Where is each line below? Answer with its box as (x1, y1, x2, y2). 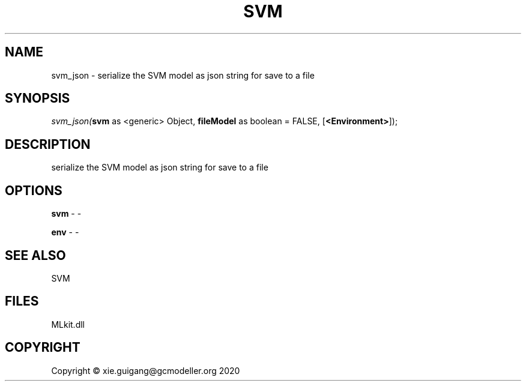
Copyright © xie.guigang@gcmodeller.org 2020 (51, 365, 240, 376)
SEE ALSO (5, 247, 66, 263)
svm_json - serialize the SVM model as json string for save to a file (51, 70, 315, 80)
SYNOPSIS (5, 91, 70, 106)
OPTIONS (5, 182, 62, 198)
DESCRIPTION (5, 136, 91, 152)
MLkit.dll (51, 319, 85, 330)
